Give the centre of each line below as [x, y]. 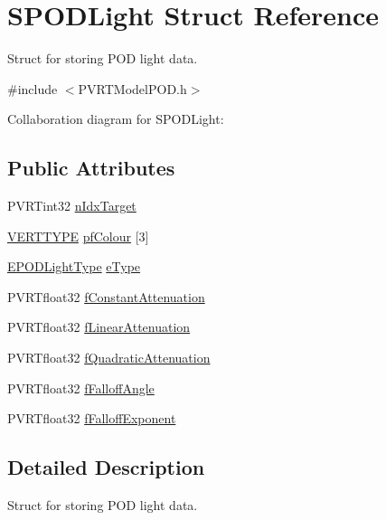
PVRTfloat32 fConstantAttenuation [106, 296]
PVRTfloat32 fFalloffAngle [81, 388]
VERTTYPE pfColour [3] [78, 236]
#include [33, 88]
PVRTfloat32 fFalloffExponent [92, 418]
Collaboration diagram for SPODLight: [116, 119]
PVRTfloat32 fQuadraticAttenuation [109, 358]
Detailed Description [106, 467]
